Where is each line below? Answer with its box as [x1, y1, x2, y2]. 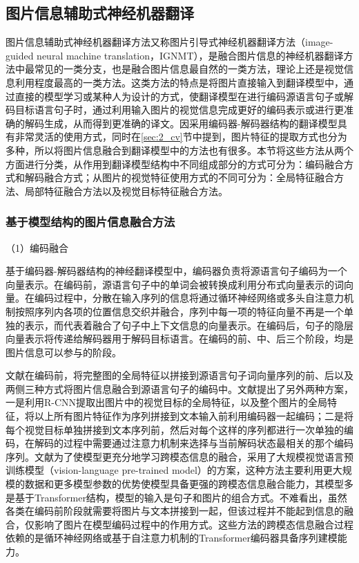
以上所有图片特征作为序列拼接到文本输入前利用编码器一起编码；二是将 [34, 409, 353, 423]
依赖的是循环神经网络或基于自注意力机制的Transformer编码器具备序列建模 [6, 530, 338, 545]
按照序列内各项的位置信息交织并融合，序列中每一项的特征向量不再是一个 [14, 304, 344, 318]
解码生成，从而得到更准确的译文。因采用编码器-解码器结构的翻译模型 [24, 116, 338, 130]
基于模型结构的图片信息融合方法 [6, 213, 175, 230]
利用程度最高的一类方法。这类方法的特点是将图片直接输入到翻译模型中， [14, 75, 344, 89]
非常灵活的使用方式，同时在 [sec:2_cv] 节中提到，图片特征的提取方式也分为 [14, 129, 347, 144]
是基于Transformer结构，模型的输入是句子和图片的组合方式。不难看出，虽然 [6, 490, 347, 504]
